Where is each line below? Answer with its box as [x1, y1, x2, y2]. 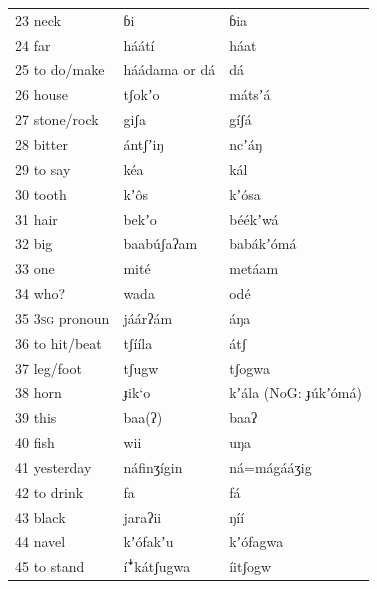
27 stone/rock [15, 109, 99, 130]
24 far [15, 34, 51, 55]
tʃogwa [229, 357, 271, 378]
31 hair [15, 208, 58, 229]
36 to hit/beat [15, 332, 102, 353]
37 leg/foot [15, 357, 82, 378]
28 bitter [15, 133, 68, 154]
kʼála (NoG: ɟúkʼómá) [229, 382, 362, 403]
